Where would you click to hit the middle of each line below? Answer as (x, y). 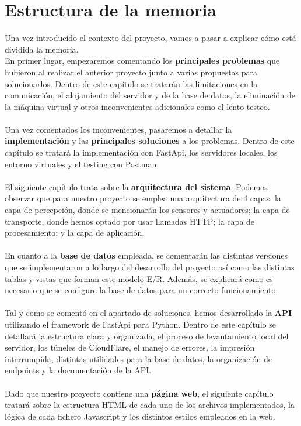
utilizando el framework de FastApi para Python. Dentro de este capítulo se (140, 324)
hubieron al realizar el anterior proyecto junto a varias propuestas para (131, 72)
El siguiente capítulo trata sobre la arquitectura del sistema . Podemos (136, 186)
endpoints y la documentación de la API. (78, 370)
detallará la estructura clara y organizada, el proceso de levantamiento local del (147, 336)
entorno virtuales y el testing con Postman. (82, 164)
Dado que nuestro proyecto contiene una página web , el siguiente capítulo (139, 393)
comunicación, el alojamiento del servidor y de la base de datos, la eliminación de (150, 95)
